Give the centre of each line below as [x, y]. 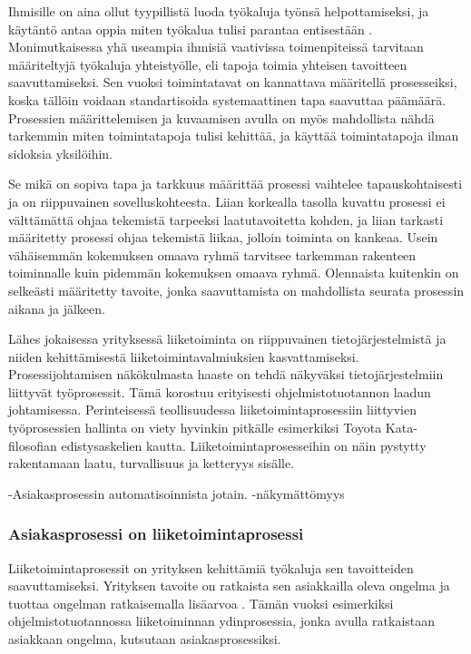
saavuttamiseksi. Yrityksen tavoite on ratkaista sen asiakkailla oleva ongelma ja [229, 586]
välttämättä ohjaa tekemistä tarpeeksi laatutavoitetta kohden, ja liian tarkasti [226, 219]
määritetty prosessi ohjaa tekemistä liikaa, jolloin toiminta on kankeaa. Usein [223, 237]
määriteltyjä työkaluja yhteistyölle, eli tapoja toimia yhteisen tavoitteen [208, 64]
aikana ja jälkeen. [57, 308]
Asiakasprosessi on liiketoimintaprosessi [156, 534]
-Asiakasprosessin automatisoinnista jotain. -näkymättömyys [177, 493]
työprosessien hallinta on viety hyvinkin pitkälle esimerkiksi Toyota [195, 428]
